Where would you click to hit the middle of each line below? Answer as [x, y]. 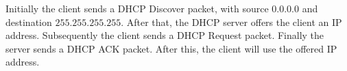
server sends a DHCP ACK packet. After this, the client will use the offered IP [171, 48]
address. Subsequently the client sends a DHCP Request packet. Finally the [165, 35]
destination [29, 22]
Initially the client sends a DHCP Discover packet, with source [137, 8]
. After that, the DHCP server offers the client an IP [231, 22]
